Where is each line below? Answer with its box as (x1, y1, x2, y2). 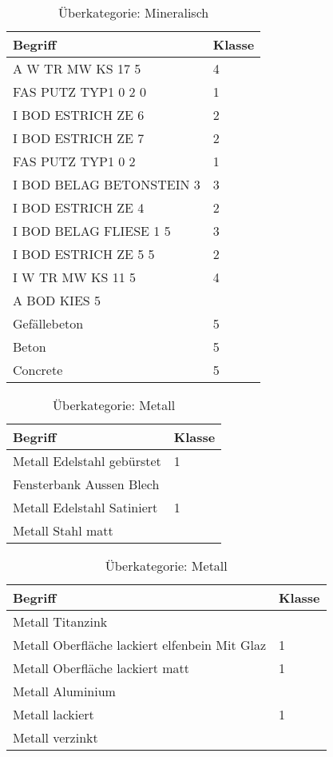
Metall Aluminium (13, 682, 116, 700)
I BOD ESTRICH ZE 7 (13, 129, 145, 147)
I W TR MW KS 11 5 (13, 268, 136, 286)
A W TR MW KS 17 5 (13, 59, 141, 78)
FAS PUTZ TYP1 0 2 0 (13, 82, 146, 101)
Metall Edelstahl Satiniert (13, 498, 158, 516)
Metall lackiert (13, 705, 94, 723)
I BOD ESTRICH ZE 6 (13, 106, 145, 124)
